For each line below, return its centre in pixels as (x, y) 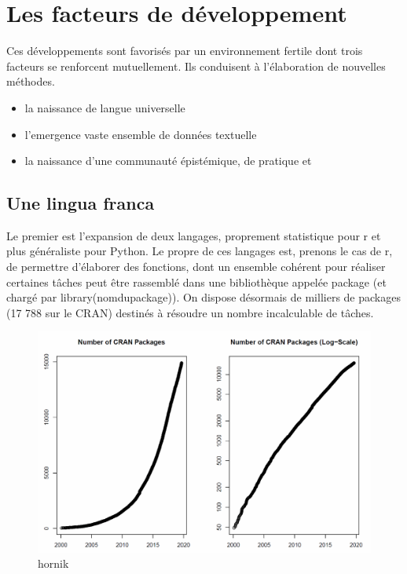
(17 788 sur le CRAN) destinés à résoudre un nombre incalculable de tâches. (190, 312)
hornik (53, 563)
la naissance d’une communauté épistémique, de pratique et (168, 161)
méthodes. (31, 81)
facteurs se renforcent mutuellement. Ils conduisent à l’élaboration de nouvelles (196, 66)
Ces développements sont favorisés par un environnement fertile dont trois (185, 51)
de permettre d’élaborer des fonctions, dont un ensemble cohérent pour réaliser (196, 267)
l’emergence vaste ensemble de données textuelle (141, 134)
